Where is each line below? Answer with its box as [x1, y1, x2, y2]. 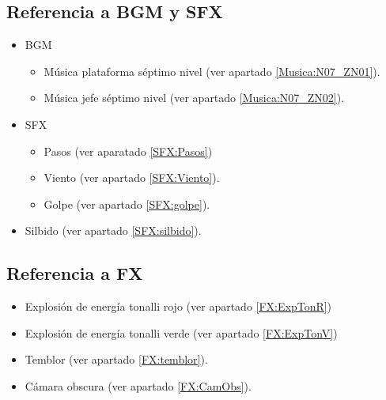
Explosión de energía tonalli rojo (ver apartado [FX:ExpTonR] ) [25, 298, 332, 315]
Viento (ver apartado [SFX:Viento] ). [44, 169, 220, 186]
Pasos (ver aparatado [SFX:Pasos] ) [44, 142, 213, 159]
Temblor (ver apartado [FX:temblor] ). [25, 351, 208, 368]
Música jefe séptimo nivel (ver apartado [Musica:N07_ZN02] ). [44, 89, 345, 106]
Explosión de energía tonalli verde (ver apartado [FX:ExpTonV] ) [25, 324, 338, 341]
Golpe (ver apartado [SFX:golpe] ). [44, 195, 210, 212]
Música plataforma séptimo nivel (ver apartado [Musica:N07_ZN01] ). [44, 62, 380, 79]
